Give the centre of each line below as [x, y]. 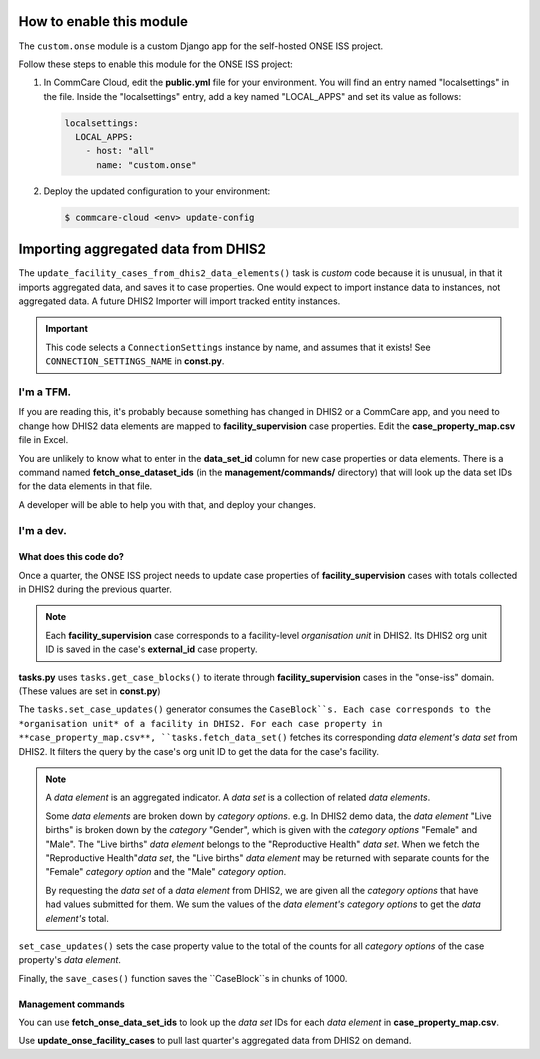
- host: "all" [120, 151]
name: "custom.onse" [146, 164]
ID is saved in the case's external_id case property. [151, 649]
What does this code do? [71, 557]
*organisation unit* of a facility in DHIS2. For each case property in [200, 723]
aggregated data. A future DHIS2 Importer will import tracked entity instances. [179, 301]
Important [67, 329]
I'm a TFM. [45, 392]
